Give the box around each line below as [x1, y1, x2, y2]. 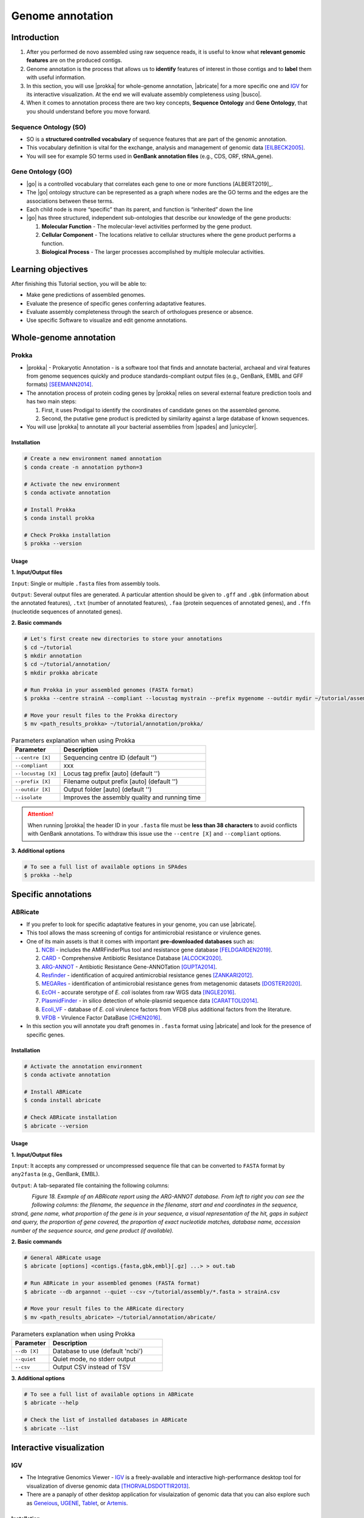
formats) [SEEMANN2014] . [26, 381, 93, 388]
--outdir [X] [15, 786, 51, 792]
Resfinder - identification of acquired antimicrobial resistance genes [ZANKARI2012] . [41, 972, 254, 979]
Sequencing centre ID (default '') [63, 754, 157, 762]
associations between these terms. [26, 197, 114, 205]
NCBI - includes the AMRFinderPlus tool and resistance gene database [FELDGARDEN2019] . [41, 946, 272, 953]
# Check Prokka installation [24, 531, 111, 539]
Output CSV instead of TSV [52, 1363, 130, 1372]
